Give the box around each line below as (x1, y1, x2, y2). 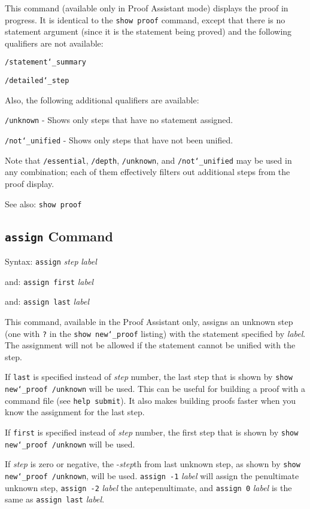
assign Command (5, 226, 113, 245)
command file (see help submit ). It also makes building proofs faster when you (5, 394, 296, 406)
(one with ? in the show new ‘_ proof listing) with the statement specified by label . (5, 327, 306, 339)
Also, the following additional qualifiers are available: (5, 93, 199, 106)
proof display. (5, 177, 54, 189)
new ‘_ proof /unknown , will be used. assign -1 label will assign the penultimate (5, 469, 299, 482)
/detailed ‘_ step (5, 76, 69, 85)
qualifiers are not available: (5, 36, 104, 49)
